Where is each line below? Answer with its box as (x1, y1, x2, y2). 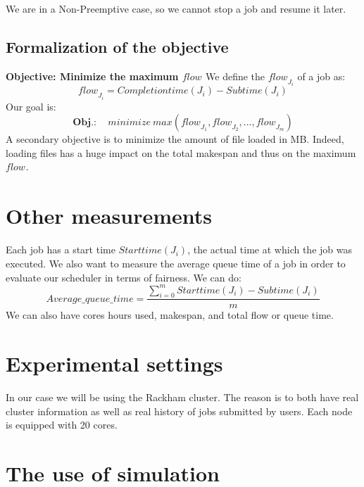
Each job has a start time (6, 242, 115, 257)
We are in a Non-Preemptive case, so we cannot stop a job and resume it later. (6, 1, 346, 15)
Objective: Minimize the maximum (6, 68, 179, 83)
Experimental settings (6, 349, 223, 378)
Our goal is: (6, 99, 56, 113)
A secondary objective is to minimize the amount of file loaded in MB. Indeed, (6, 132, 344, 146)
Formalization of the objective (6, 35, 229, 57)
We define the (206, 68, 265, 83)
